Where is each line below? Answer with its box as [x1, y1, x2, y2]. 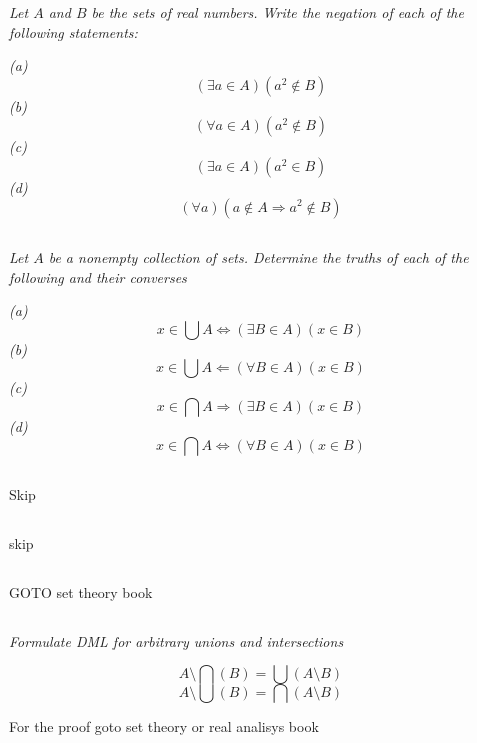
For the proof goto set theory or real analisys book [9, 716, 319, 737]
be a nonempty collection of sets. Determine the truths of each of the [48, 246, 469, 267]
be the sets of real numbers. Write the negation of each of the [91, 2, 464, 22]
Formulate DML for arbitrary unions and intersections [9, 630, 344, 651]
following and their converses [9, 266, 187, 287]
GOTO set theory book [9, 581, 153, 602]
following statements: [9, 21, 138, 42]
